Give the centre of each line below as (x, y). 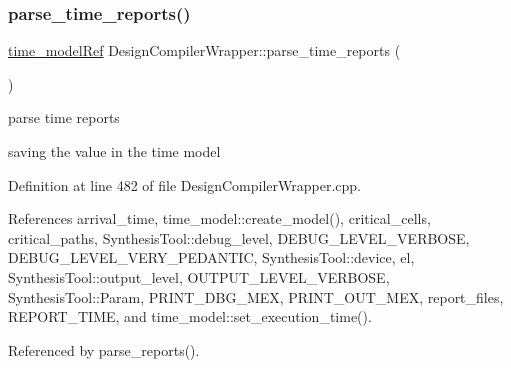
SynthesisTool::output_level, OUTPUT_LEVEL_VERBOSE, (199, 276)
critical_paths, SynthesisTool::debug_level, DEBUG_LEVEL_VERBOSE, (239, 237)
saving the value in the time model (114, 151)
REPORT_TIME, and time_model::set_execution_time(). (190, 316)
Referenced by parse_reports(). (104, 349)
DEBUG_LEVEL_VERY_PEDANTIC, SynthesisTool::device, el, (211, 257)
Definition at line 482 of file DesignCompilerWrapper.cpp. (184, 184)
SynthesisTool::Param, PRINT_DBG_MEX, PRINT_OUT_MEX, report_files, (256, 296)
